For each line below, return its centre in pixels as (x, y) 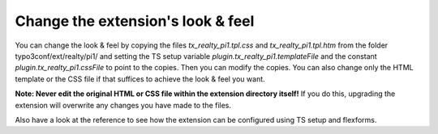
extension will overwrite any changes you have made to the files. (123, 105)
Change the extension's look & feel (135, 21)
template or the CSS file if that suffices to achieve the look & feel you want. (140, 79)
